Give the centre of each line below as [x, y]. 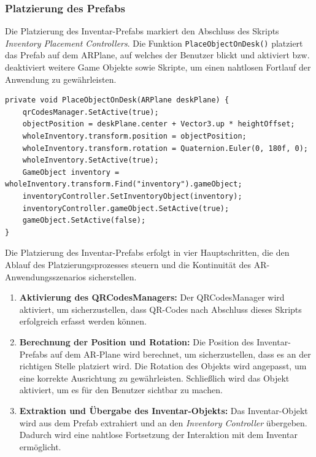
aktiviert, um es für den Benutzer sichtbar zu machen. [121, 390]
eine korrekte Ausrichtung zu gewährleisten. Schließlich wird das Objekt [154, 378]
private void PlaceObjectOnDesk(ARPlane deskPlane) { [117, 100]
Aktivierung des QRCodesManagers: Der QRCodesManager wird [152, 297]
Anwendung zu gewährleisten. [61, 79]
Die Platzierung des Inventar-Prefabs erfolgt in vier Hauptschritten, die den [147, 252]
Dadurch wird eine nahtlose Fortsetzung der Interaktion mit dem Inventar [158, 435]
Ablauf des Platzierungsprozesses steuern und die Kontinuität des [128, 264]
